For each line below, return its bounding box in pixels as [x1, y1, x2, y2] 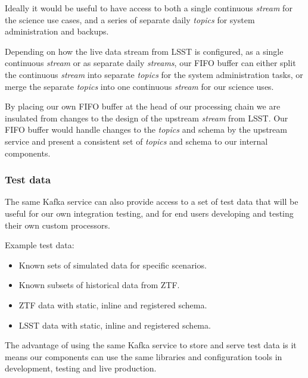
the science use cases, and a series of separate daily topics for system [5, 13, 255, 26]
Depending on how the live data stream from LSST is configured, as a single [5, 45, 284, 57]
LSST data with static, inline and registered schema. [18, 318, 211, 331]
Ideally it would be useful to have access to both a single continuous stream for [5, 2, 293, 14]
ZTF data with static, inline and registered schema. [18, 298, 207, 311]
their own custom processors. [5, 218, 110, 231]
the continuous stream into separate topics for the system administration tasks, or [5, 68, 303, 80]
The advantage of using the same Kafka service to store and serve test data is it [5, 339, 297, 351]
